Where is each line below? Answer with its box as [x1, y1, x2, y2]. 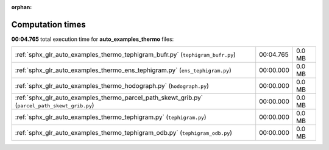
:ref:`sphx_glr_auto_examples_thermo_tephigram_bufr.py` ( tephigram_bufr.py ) [15, 51, 236, 59]
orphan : [11, 4, 32, 10]
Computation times [11, 19, 86, 30]
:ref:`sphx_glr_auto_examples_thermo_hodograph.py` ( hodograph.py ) [15, 82, 210, 90]
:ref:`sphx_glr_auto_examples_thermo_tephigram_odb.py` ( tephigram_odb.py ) [15, 129, 233, 137]
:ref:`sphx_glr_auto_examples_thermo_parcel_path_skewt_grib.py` [15, 93, 203, 102]
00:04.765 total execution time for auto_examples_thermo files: [11, 35, 174, 43]
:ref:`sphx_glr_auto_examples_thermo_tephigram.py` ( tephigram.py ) [15, 113, 207, 121]
